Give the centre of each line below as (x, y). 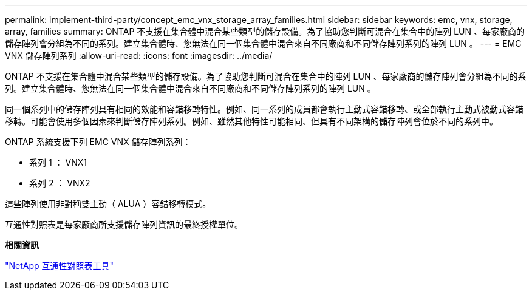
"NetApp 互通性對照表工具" (60, 266)
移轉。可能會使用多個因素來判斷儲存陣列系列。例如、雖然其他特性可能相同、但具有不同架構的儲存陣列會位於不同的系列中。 (251, 121)
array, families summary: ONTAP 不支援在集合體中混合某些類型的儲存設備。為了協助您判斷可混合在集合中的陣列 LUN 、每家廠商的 (265, 31)
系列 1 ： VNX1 (58, 162)
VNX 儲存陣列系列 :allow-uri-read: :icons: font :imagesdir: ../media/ (139, 56)
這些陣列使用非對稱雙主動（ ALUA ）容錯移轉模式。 (108, 204)
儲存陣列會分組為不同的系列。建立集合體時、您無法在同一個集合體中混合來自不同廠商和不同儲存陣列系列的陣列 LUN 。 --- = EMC (263, 43)
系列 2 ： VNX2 (60, 183)
